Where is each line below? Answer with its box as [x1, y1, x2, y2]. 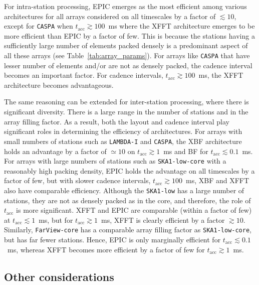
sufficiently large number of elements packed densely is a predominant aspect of [4, 40, 248, 51]
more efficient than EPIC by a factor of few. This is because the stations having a [4, 30, 255, 41]
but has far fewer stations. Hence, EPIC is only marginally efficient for [4, 234, 221, 245]
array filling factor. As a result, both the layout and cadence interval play [4, 116, 229, 126]
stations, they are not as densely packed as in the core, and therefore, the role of [4, 195, 251, 205]
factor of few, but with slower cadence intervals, [4, 175, 151, 186]
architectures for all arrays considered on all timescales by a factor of [4, 11, 216, 21]
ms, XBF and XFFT [186, 175, 249, 186]
